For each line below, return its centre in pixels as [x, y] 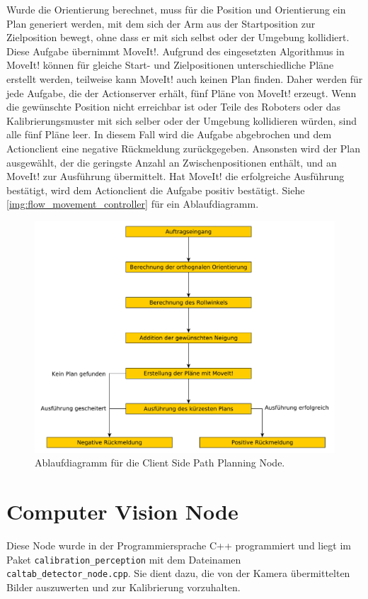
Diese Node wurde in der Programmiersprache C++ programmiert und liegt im [179, 545]
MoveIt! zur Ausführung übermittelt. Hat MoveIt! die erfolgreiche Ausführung [176, 176]
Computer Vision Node [122, 511]
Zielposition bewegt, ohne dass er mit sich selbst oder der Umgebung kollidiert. [178, 37]
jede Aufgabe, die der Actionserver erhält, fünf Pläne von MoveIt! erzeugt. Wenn [182, 93]
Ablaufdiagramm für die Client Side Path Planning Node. [160, 463]
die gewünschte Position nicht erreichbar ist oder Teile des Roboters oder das [173, 107]
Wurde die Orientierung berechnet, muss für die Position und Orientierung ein [176, 9]
